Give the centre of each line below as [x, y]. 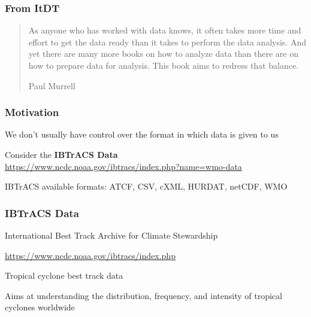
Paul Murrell [52, 85]
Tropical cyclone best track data [64, 275]
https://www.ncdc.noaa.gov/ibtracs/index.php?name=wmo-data [123, 166]
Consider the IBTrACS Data [61, 154]
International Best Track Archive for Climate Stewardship [111, 235]
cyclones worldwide [40, 307]
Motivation [32, 112]
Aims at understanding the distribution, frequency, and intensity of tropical [144, 295]
